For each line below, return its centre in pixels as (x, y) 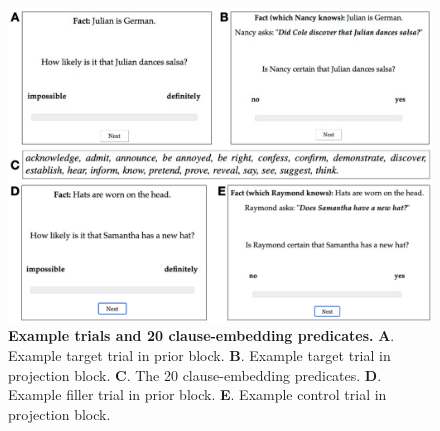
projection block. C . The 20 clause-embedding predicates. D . (195, 374)
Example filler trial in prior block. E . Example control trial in (197, 394)
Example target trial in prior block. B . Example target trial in (199, 355)
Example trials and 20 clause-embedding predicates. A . (201, 335)
